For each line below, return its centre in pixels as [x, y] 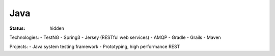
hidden [57, 28]
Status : [17, 28]
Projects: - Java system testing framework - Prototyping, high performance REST [95, 47]
